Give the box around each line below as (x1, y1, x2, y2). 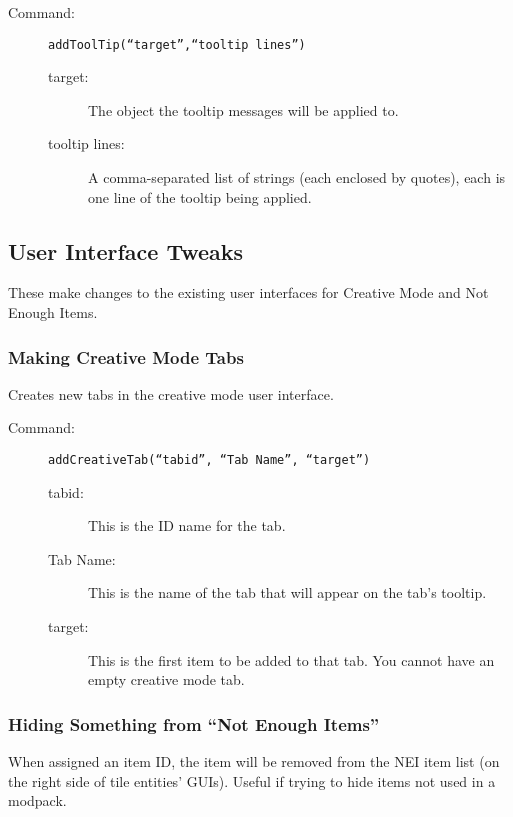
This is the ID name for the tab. (88, 515, 286, 536)
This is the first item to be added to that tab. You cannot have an (88, 649, 495, 670)
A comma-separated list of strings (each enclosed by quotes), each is (88, 167, 506, 188)
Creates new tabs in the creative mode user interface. (8, 383, 334, 404)
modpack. (8, 790, 67, 811)
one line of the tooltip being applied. (88, 186, 312, 207)
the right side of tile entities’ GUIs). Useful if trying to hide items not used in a (8, 770, 496, 791)
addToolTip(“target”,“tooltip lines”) (48, 37, 306, 52)
